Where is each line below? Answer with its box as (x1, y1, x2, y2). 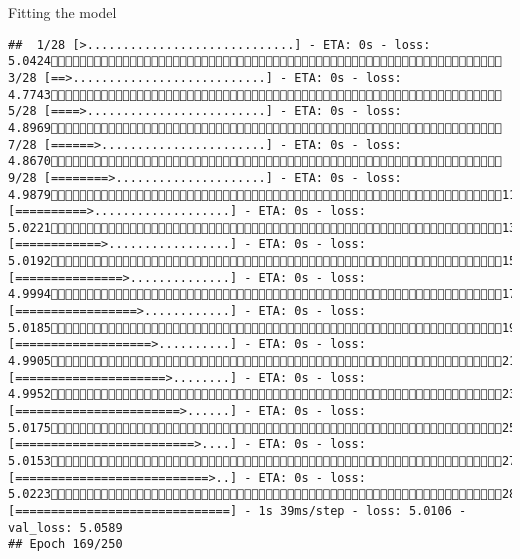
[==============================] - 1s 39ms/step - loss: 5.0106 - (8, 503, 467, 518)
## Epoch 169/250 (8, 537, 123, 552)
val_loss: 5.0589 (8, 520, 123, 535)
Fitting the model (8, 2, 117, 22)
